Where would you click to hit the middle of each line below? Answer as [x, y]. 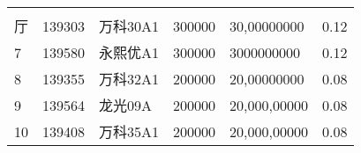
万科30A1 [129, 26]
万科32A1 [129, 79]
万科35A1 [129, 131]
